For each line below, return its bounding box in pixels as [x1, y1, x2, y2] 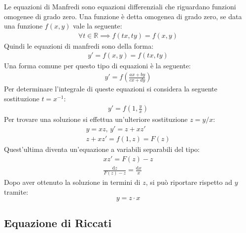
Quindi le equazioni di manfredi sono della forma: [4, 40, 154, 51]
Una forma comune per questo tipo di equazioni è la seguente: [4, 60, 191, 71]
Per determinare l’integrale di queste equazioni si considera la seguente [4, 84, 217, 94]
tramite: [4, 187, 29, 197]
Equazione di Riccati [4, 215, 112, 230]
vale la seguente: [72, 21, 122, 31]
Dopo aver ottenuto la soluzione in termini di [4, 177, 141, 187]
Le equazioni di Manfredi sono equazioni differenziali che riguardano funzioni [4, 1, 236, 11]
